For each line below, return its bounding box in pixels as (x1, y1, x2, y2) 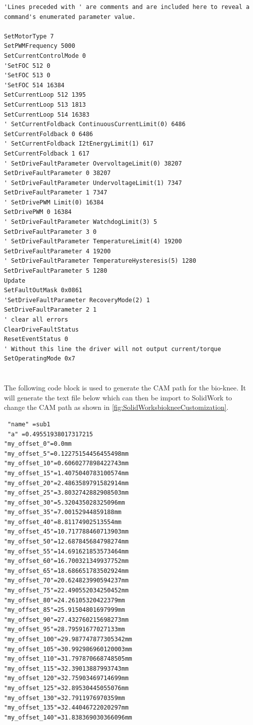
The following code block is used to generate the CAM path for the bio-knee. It (4, 382, 246, 393)
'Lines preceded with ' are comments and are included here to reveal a (4, 3, 250, 10)
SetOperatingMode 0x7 (4, 355, 76, 362)
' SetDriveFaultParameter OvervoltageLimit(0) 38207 (4, 160, 182, 167)
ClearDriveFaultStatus (4, 326, 79, 333)
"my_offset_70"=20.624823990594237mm (4, 577, 129, 584)
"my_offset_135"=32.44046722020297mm (4, 704, 129, 712)
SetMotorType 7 (4, 32, 54, 40)
